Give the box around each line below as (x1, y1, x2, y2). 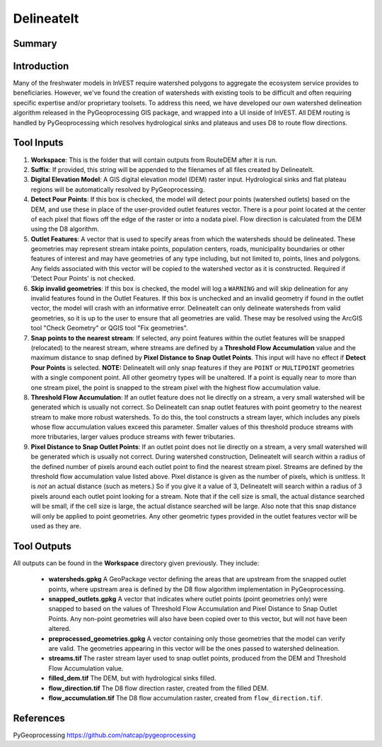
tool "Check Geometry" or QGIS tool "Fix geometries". (30, 324, 188, 332)
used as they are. (30, 522, 81, 530)
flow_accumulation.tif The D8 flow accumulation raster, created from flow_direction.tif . (48, 693, 323, 702)
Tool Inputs (13, 137, 64, 149)
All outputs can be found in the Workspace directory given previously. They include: (13, 559, 260, 567)
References (13, 712, 65, 724)
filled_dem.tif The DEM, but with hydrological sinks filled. (48, 674, 216, 683)
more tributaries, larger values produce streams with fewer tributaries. (30, 432, 236, 441)
